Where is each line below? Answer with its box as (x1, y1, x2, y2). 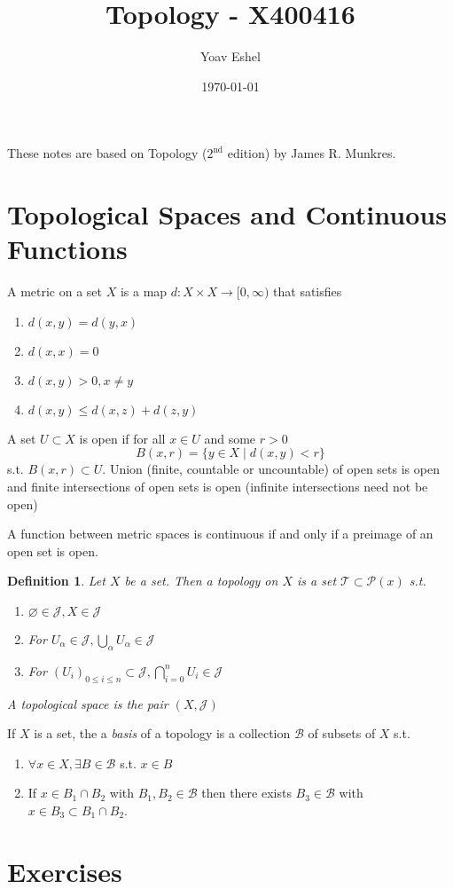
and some (204, 429, 256, 447)
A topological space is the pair (7, 694, 168, 712)
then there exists (201, 783, 292, 802)
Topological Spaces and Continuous (7, 196, 447, 232)
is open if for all (79, 429, 166, 447)
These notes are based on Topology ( (7, 144, 207, 162)
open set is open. (7, 541, 98, 560)
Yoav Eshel (200, 47, 261, 66)
